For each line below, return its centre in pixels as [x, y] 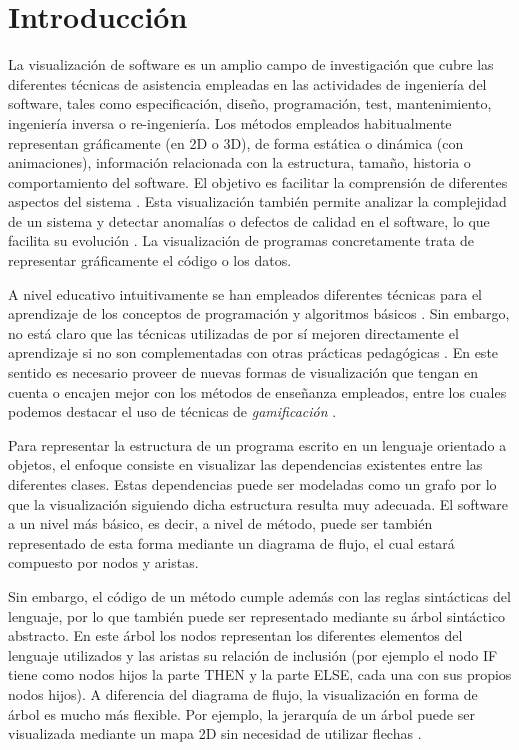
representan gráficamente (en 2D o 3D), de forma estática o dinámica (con [236, 142]
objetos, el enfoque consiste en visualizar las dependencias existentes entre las [245, 464]
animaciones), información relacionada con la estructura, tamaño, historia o [239, 162]
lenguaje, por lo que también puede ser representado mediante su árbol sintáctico [257, 615]
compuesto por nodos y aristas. [103, 562]
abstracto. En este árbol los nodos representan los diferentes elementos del [235, 635]
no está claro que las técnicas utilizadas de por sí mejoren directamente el [233, 332]
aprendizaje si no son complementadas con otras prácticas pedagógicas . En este [253, 352]
